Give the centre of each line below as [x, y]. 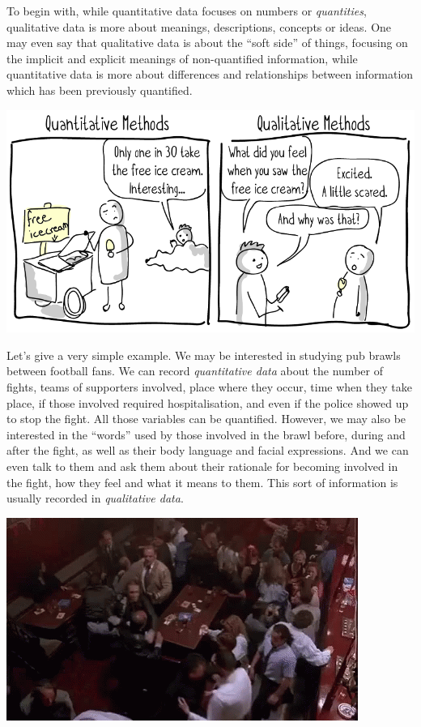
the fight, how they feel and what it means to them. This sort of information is [202, 482]
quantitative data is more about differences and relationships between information [210, 74]
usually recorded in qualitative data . [95, 498]
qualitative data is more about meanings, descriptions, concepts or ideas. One [199, 26]
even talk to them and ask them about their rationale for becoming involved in [202, 466]
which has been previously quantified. [100, 90]
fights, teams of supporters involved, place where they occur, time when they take [209, 387]
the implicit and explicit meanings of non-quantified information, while [182, 58]
